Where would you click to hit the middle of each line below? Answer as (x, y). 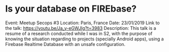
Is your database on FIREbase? (71, 9)
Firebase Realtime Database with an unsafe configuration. (65, 44)
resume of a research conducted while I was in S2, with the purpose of (79, 33)
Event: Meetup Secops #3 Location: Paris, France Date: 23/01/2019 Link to (82, 23)
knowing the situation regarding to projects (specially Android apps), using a (84, 39)
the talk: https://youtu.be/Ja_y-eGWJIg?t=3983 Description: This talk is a (81, 28)
